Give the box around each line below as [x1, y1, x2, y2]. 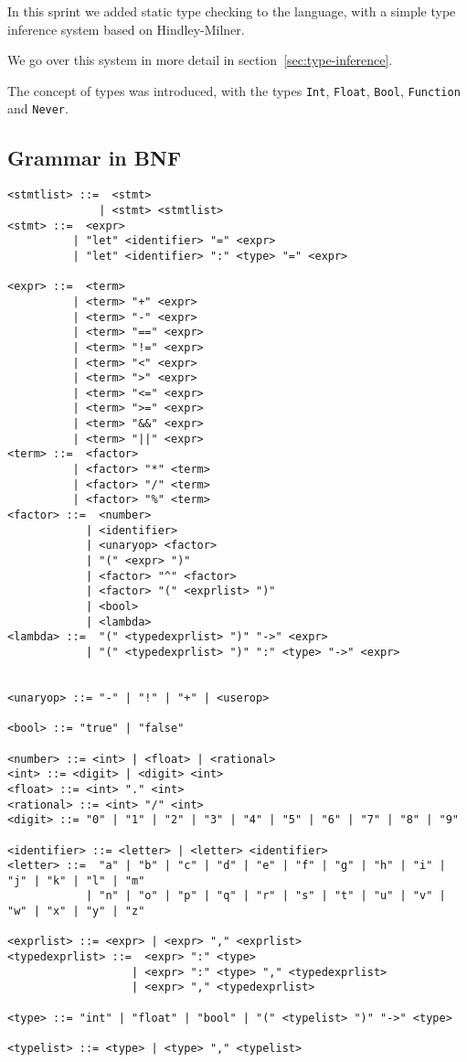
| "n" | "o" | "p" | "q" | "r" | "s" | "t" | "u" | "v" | [85, 889, 446, 903]
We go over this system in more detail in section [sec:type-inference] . [7, 50, 393, 70]
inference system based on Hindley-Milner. [7, 19, 245, 38]
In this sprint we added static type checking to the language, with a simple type [7, 2, 456, 20]
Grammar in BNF [7, 144, 182, 172]
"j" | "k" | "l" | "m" [7, 874, 145, 887]
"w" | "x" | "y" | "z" [7, 905, 145, 918]
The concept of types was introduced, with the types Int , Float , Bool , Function [7, 80, 461, 100]
